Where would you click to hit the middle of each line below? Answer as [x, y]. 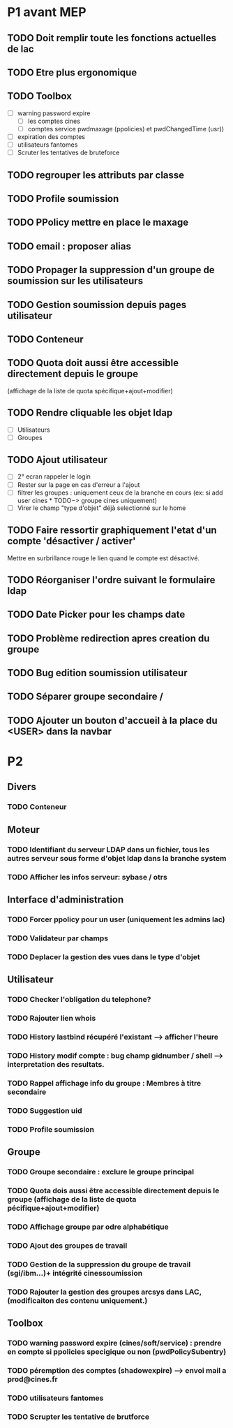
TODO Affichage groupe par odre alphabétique [88, 1227]
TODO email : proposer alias [69, 246]
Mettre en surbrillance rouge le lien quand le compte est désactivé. [104, 558]
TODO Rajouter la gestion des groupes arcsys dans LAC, [105, 1292]
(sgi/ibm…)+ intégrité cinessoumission [75, 1273]
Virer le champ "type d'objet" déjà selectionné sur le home [102, 508]
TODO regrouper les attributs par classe [96, 175]
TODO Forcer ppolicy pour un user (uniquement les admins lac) [116, 919]
